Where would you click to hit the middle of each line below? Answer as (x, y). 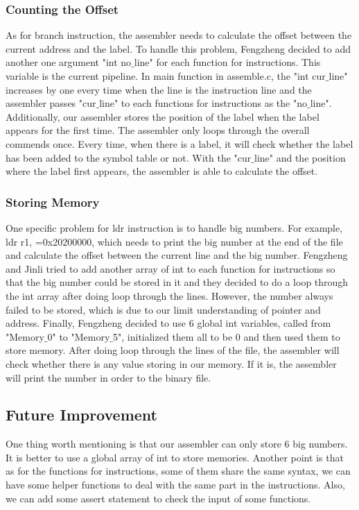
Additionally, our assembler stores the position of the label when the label (163, 116)
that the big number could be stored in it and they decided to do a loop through (177, 282)
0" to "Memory (79, 336)
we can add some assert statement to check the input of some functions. (158, 498)
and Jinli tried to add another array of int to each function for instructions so (170, 268)
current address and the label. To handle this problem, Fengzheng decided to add (178, 48)
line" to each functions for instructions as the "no (203, 103)
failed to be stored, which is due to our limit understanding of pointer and (163, 309)
